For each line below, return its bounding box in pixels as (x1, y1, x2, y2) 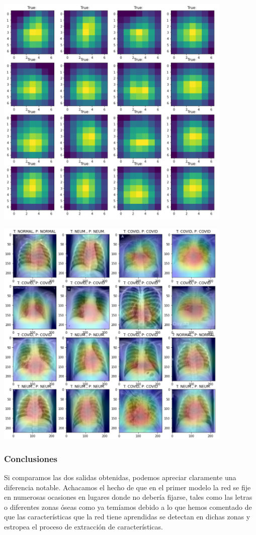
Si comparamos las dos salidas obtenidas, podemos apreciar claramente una (4, 472, 236, 483)
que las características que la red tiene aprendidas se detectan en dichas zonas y (4, 511, 250, 522)
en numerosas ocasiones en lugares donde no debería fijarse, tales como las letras (4, 492, 252, 502)
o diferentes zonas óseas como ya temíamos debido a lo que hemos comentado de (4, 501, 252, 512)
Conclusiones (4, 452, 58, 465)
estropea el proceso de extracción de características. (4, 521, 163, 532)
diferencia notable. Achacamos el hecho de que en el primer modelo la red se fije (4, 482, 251, 492)
